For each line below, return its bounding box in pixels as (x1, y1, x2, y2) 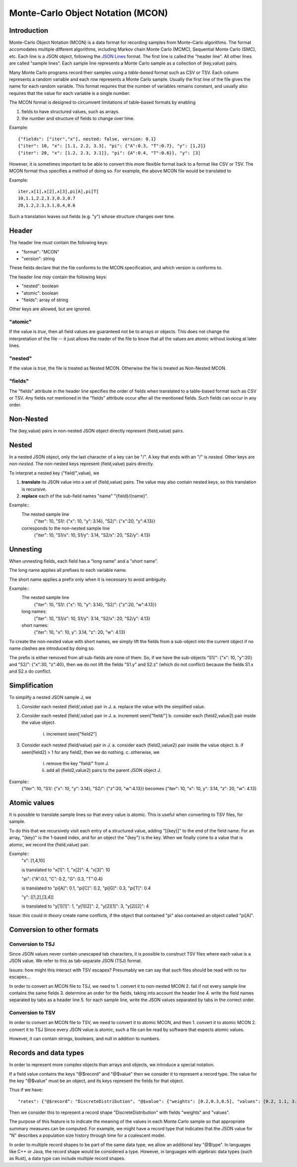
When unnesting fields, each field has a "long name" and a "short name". (9, 558, 158, 564)
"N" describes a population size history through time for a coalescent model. (9, 1132, 166, 1139)
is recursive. (21, 486, 47, 492)
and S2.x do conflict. (9, 668, 51, 675)
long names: (21, 609, 47, 615)
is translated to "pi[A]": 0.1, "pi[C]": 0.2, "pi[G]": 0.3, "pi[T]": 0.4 (21, 885, 151, 891)
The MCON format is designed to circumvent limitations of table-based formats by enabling (9, 99, 196, 105)
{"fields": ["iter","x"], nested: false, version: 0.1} (18, 136, 156, 141)
